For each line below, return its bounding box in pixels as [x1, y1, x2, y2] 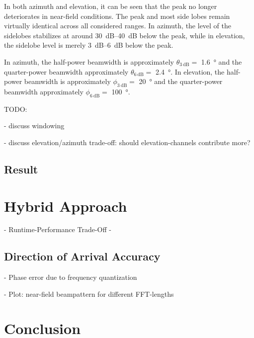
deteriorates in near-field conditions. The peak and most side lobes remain [4, 10, 230, 21]
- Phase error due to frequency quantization [4, 272, 137, 282]
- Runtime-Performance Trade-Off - [4, 224, 111, 235]
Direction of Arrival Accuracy [4, 249, 161, 264]
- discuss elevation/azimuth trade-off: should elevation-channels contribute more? [4, 137, 251, 147]
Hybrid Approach [4, 195, 127, 216]
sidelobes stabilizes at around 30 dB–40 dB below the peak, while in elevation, [4, 30, 245, 40]
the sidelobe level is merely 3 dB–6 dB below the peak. [4, 40, 173, 50]
